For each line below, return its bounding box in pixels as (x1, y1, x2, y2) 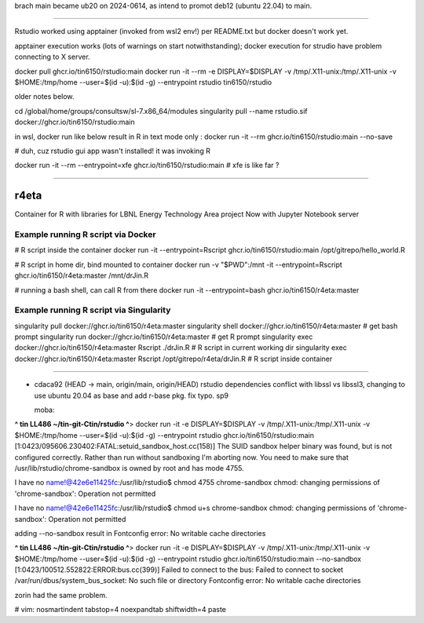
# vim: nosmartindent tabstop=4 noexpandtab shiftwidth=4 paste (14, 605, 227, 614)
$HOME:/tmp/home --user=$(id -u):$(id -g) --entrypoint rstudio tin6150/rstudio (14, 77, 272, 86)
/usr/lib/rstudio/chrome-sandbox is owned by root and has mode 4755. (14, 463, 245, 472)
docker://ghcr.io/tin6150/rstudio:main (14, 118, 135, 127)
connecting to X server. (14, 52, 90, 62)
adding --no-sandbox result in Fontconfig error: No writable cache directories (14, 528, 266, 537)
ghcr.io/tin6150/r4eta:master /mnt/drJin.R (14, 271, 149, 280)
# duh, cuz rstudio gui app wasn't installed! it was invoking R (14, 146, 211, 155)
